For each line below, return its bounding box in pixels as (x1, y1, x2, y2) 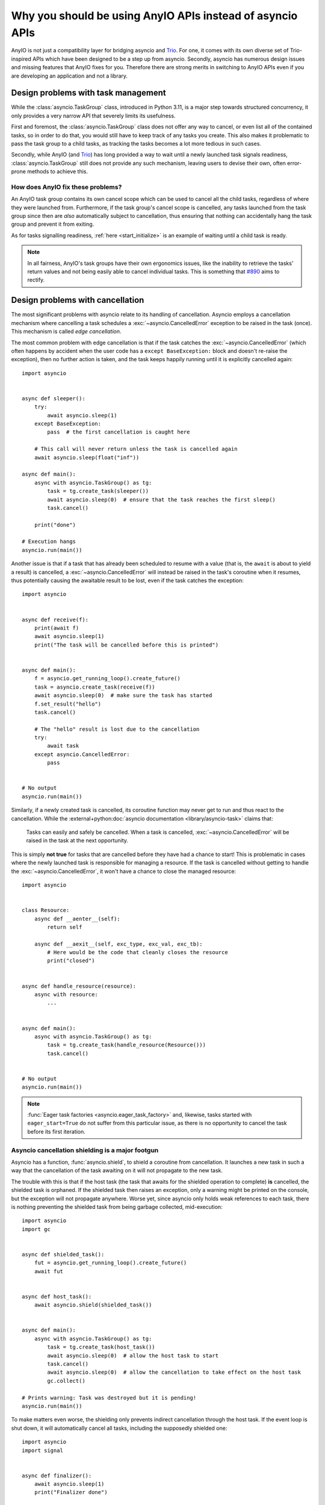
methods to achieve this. (27, 168, 88, 175)
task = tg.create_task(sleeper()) (47, 488, 149, 495)
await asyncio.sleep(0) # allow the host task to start (47, 1352, 219, 1359)
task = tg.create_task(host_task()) (47, 1344, 156, 1351)
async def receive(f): (22, 616, 89, 623)
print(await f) (34, 625, 79, 631)
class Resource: (22, 907, 70, 914)
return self (47, 923, 82, 930)
